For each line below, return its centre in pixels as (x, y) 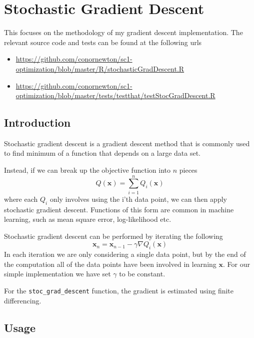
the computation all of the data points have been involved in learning (110, 264)
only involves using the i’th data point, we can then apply (138, 199)
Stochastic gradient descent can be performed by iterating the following (113, 236)
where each (21, 199)
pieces (188, 170)
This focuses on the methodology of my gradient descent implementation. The (123, 32)
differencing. (23, 300)
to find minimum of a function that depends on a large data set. (102, 153)
